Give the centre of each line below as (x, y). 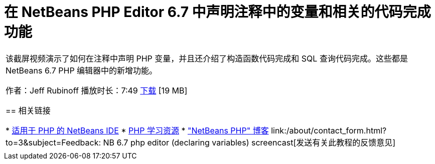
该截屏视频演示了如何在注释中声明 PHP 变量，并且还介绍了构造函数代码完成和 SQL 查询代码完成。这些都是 (207, 58)
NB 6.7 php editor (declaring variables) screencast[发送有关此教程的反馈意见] (249, 142)
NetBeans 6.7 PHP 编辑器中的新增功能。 (82, 70)
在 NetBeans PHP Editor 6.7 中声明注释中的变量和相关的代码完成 (217, 12)
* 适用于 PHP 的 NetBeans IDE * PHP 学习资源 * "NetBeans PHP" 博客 (137, 130)
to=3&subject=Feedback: (53, 142)
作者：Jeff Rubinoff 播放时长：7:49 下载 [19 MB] (97, 90)
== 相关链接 (28, 110)
